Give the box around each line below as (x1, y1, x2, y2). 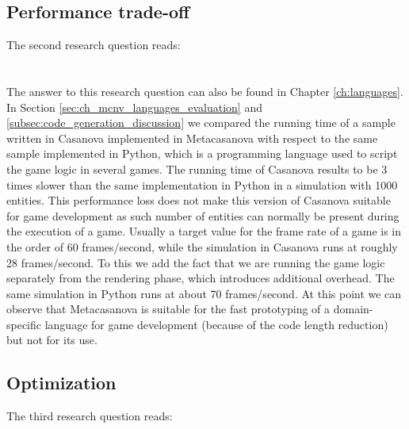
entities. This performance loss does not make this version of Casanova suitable (6, 192, 391, 209)
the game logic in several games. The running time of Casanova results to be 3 (6, 160, 388, 177)
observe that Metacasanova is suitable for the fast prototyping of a (6, 301, 331, 317)
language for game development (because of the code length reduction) (44, 316, 388, 332)
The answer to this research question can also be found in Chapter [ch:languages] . (6, 82, 403, 99)
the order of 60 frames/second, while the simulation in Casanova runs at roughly (6, 238, 398, 255)
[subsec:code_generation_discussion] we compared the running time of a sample (6, 114, 396, 131)
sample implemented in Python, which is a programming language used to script (6, 145, 398, 162)
